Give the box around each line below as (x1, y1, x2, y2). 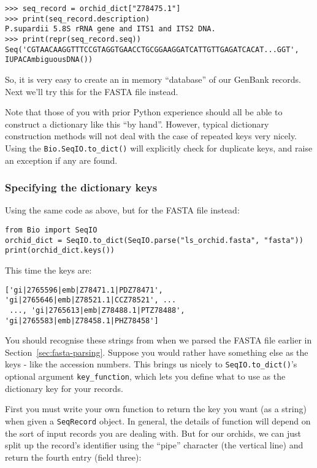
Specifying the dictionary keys (5, 180, 158, 195)
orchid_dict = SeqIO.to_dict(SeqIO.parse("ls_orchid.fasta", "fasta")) (5, 236, 304, 245)
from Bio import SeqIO (5, 225, 97, 234)
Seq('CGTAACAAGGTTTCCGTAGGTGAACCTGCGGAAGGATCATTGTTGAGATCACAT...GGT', (5, 45, 299, 54)
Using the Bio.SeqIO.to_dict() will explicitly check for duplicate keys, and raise (5, 141, 313, 154)
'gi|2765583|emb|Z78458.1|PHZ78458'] (5, 316, 159, 325)
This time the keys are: (5, 263, 92, 276)
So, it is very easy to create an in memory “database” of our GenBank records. (5, 72, 302, 85)
